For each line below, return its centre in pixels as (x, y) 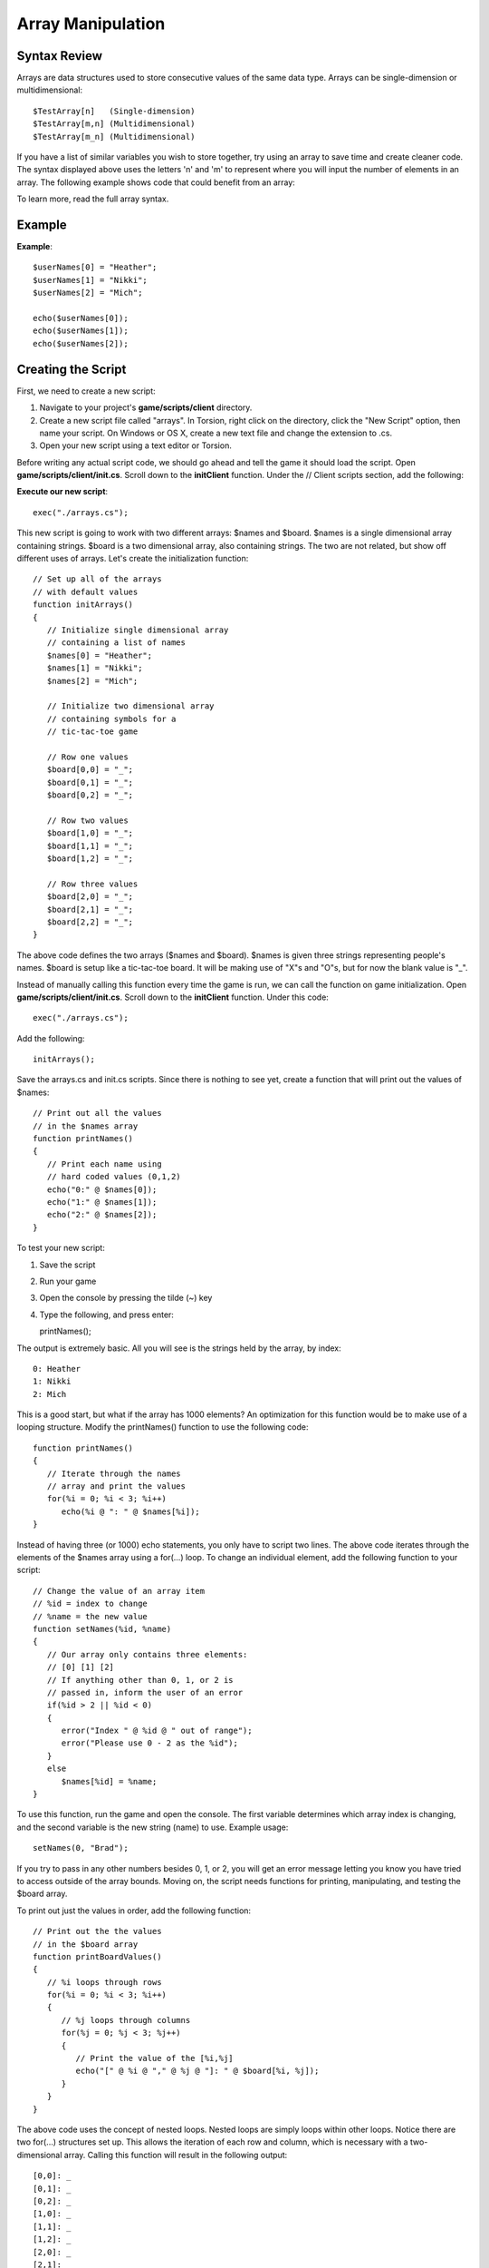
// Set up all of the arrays (97, 579)
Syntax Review (60, 56)
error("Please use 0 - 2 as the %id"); (150, 1743)
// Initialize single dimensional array (138, 630)
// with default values (86, 591)
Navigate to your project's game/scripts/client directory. (146, 407)
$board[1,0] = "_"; (90, 833)
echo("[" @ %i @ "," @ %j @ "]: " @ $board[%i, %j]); (197, 2071)
